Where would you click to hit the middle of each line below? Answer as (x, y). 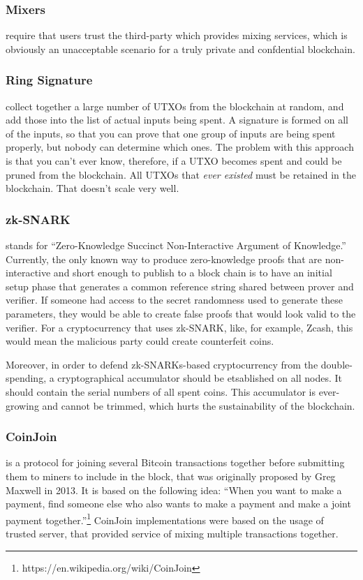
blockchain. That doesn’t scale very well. (92, 188)
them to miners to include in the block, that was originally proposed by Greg (171, 476)
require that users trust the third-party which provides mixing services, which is (177, 35)
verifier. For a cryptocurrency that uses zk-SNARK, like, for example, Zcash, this (179, 327)
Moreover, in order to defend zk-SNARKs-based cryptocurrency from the (162, 364)
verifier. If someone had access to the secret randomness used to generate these (174, 300)
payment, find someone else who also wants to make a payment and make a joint (178, 504)
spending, (26, 378)
